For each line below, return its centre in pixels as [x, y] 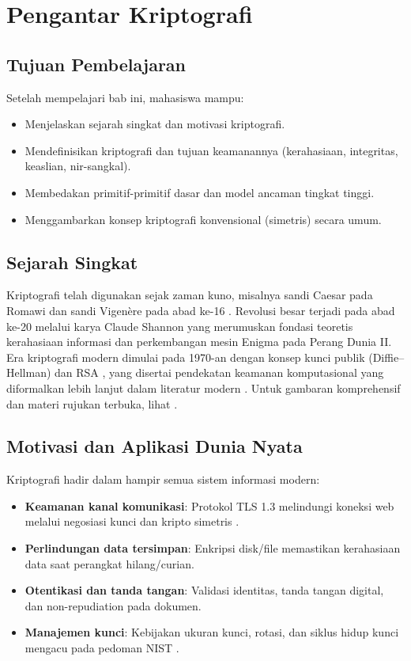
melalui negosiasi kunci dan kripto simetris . [132, 521]
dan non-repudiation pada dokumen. [113, 605]
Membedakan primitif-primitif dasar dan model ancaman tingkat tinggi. [200, 192]
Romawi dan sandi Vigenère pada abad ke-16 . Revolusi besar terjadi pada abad [201, 310]
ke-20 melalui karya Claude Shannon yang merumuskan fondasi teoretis [180, 326]
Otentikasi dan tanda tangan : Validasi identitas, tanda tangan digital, [204, 590]
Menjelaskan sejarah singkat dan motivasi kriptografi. [155, 124]
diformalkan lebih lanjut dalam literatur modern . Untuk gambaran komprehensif [204, 387]
